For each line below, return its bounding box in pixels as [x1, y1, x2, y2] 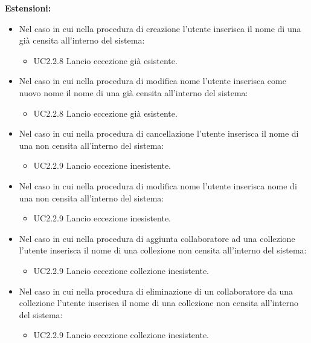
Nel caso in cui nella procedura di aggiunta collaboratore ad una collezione [19, 232, 295, 244]
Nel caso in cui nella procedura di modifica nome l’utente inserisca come [19, 74, 286, 87]
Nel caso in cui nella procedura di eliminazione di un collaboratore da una [19, 284, 293, 297]
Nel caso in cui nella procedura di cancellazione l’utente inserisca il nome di [19, 127, 299, 140]
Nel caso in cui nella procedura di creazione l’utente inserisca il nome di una [19, 22, 301, 34]
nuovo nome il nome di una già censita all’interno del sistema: [19, 86, 248, 99]
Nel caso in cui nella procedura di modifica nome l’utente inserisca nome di [19, 179, 297, 192]
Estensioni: [5, 2, 51, 14]
